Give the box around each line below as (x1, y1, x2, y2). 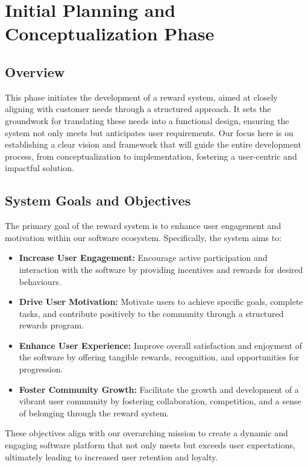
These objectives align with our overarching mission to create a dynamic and (5, 427, 288, 439)
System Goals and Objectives (5, 191, 191, 210)
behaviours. (19, 275, 61, 287)
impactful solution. (5, 161, 74, 174)
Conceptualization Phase (5, 21, 215, 46)
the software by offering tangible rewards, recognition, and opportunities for (19, 351, 300, 363)
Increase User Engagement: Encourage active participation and (19, 251, 268, 264)
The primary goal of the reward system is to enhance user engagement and (5, 219, 281, 232)
